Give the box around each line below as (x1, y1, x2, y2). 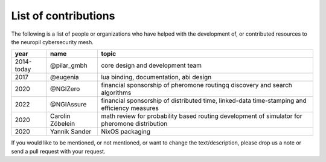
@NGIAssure (50, 100, 87, 109)
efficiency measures (100, 104, 159, 112)
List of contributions (11, 9, 115, 22)
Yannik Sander (50, 128, 92, 136)
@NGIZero (50, 85, 80, 93)
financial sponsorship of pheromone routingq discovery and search (100, 81, 293, 89)
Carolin (50, 112, 71, 120)
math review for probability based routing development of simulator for (100, 112, 302, 120)
